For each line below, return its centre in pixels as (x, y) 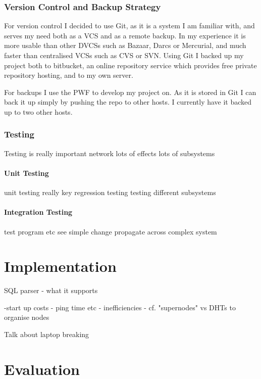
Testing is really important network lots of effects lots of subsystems (110, 153)
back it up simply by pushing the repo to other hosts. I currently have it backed (128, 102)
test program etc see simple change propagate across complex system (111, 231)
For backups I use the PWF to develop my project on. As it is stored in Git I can (130, 92)
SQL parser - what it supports (51, 290)
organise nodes (27, 317)
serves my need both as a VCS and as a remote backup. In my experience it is (125, 35)
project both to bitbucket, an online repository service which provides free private (130, 65)
